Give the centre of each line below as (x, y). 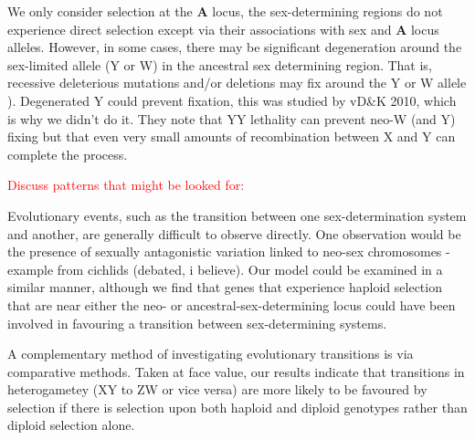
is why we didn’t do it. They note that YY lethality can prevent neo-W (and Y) (232, 118)
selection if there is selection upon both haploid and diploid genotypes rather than (237, 407)
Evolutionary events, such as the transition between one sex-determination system (237, 215)
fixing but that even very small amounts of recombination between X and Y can (232, 136)
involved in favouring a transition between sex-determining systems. (197, 323)
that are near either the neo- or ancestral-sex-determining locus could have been (232, 304)
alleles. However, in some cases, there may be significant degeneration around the (235, 47)
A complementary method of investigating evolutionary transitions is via (211, 354)
